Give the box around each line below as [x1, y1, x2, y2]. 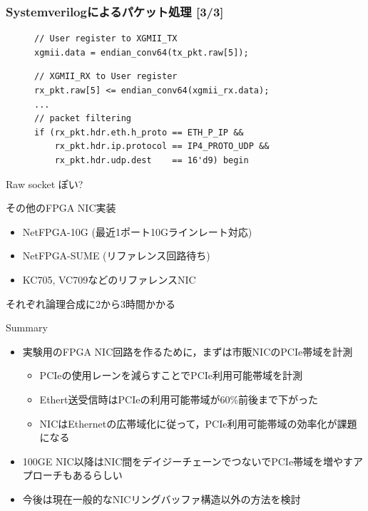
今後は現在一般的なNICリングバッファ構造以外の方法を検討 [22, 491, 301, 506]
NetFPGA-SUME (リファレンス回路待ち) [22, 248, 210, 263]
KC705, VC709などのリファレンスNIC [22, 272, 196, 287]
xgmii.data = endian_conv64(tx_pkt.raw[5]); [34, 47, 249, 58]
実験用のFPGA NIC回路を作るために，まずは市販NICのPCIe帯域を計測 [22, 344, 353, 358]
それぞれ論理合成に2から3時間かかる [6, 296, 175, 311]
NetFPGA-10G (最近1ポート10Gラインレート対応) [22, 224, 252, 239]
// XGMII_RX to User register [34, 71, 178, 82]
